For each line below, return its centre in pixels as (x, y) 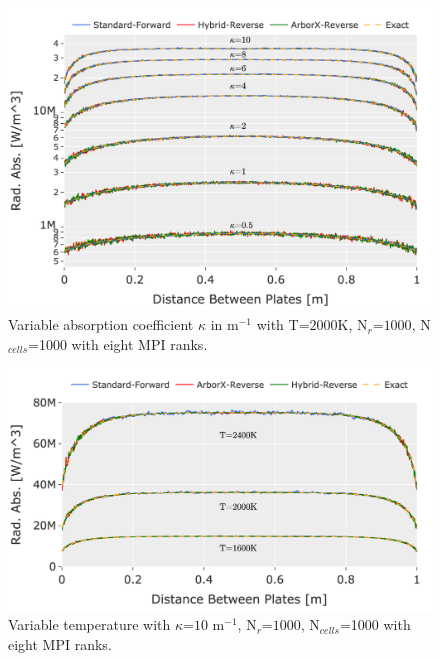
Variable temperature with (89, 624)
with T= (283, 324)
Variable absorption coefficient (101, 324)
